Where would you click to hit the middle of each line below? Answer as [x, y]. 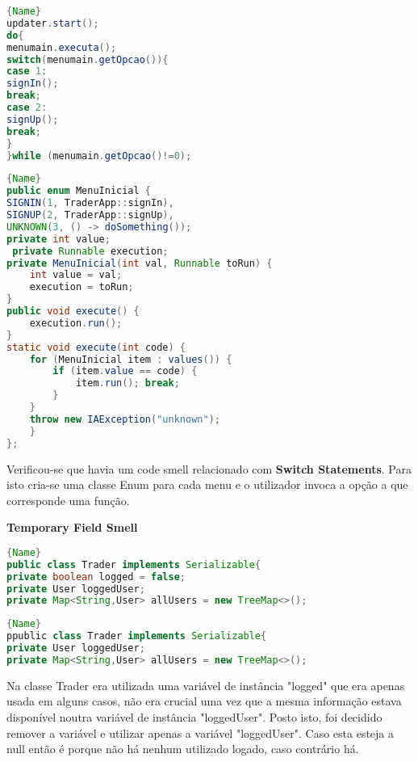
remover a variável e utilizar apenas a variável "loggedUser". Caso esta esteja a [201, 733]
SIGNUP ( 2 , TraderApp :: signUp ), [90, 215]
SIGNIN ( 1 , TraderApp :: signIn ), [90, 203]
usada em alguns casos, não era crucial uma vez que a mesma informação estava [204, 701]
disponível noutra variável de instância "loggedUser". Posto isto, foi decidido [194, 716]
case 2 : [27, 107]
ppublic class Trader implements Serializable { [137, 636]
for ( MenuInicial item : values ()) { [131, 359]
